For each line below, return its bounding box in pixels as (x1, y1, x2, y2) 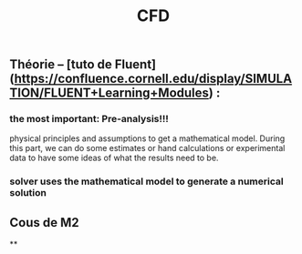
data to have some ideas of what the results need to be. (9, 152, 219, 164)
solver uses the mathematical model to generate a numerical (9, 175, 285, 188)
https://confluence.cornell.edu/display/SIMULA (14, 71, 293, 86)
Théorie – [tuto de (9, 56, 112, 73)
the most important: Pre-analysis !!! (9, 113, 169, 126)
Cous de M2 (9, 215, 79, 230)
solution (9, 187, 47, 199)
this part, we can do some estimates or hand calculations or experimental (9, 143, 286, 154)
